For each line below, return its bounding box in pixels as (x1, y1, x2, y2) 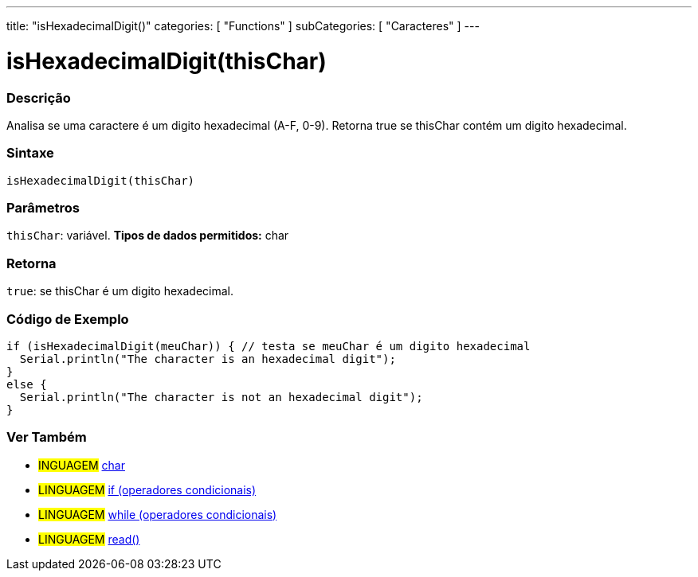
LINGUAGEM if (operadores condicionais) (38, 482, 257, 497)
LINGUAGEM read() (38, 532, 140, 546)
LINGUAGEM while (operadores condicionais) (38, 507, 277, 521)
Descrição (6, 89, 71, 106)
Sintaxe (6, 145, 54, 162)
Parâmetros (6, 200, 80, 216)
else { (6, 377, 47, 391)
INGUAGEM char (38, 458, 125, 472)
